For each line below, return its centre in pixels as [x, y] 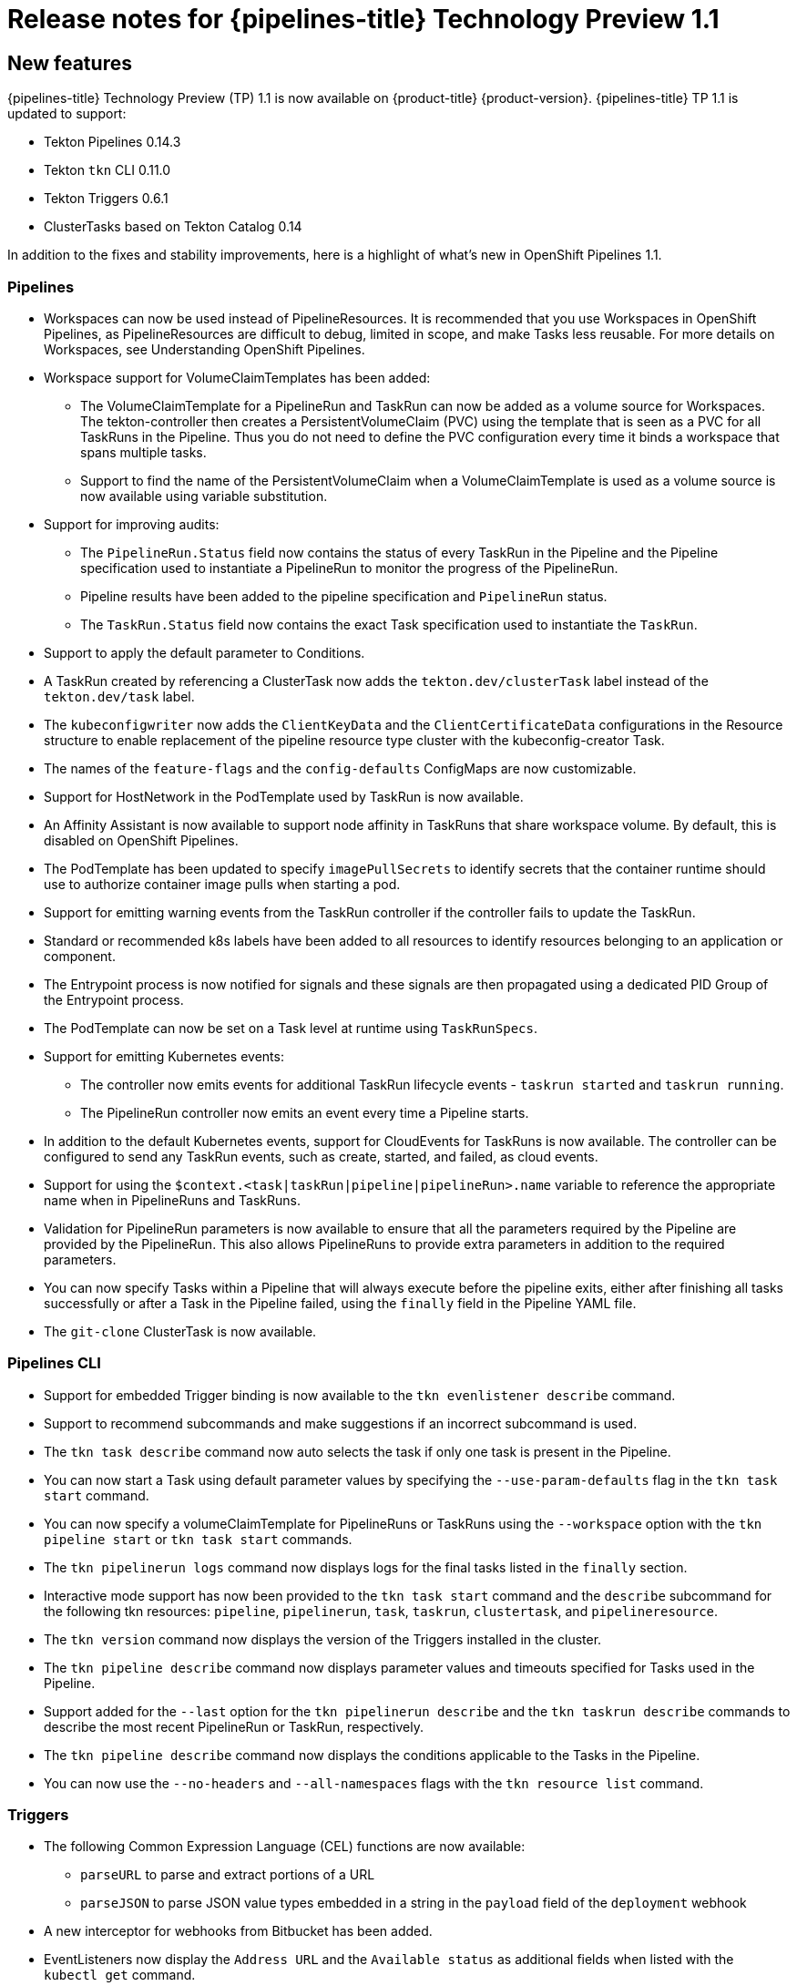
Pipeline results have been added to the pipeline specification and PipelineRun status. [344, 596]
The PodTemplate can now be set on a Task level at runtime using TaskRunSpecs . [291, 1028]
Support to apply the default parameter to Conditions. [204, 652]
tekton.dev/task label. [119, 696]
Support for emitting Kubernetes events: [164, 1056]
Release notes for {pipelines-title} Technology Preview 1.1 [363, 19]
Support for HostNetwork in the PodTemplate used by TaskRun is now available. [284, 796]
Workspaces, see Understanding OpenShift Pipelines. [204, 349]
